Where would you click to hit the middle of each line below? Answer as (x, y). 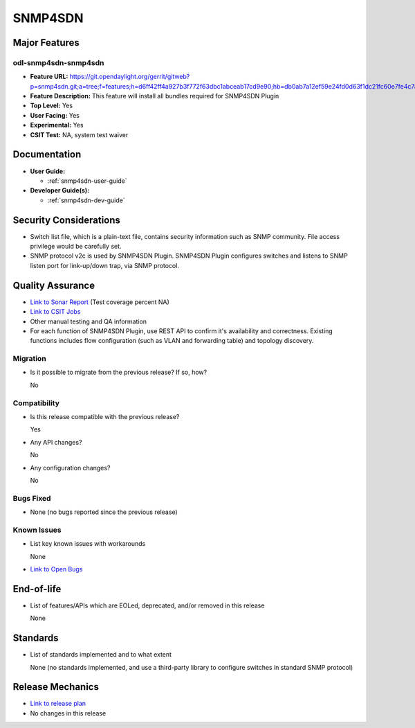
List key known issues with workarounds (88, 544)
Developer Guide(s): (60, 190)
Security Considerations (67, 220)
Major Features (46, 43)
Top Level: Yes (51, 106)
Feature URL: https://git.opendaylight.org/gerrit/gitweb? (110, 77)
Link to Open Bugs (56, 569)
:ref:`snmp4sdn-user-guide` (87, 181)
